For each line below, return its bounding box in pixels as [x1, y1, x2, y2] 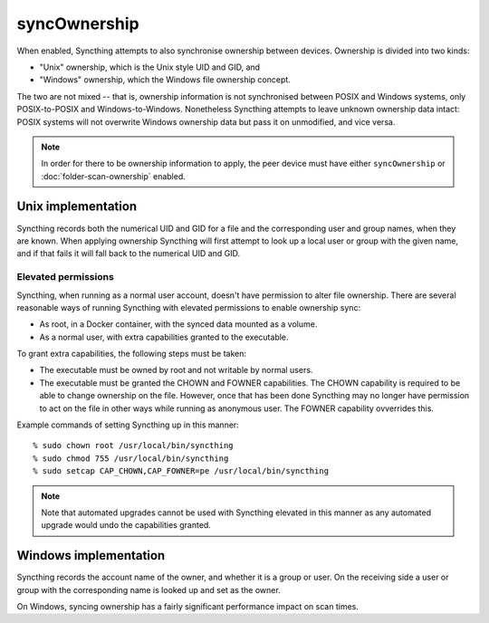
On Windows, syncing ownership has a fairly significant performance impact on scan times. [16, 601, 360, 612]
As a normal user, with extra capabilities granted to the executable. [39, 331, 289, 342]
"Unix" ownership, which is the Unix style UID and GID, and [39, 62, 261, 72]
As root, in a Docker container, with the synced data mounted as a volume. [39, 319, 318, 330]
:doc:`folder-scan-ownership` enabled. [41, 170, 186, 181]
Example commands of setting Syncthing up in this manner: [16, 419, 239, 430]
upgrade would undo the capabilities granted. [41, 520, 212, 531]
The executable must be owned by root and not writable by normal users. [39, 365, 313, 376]
